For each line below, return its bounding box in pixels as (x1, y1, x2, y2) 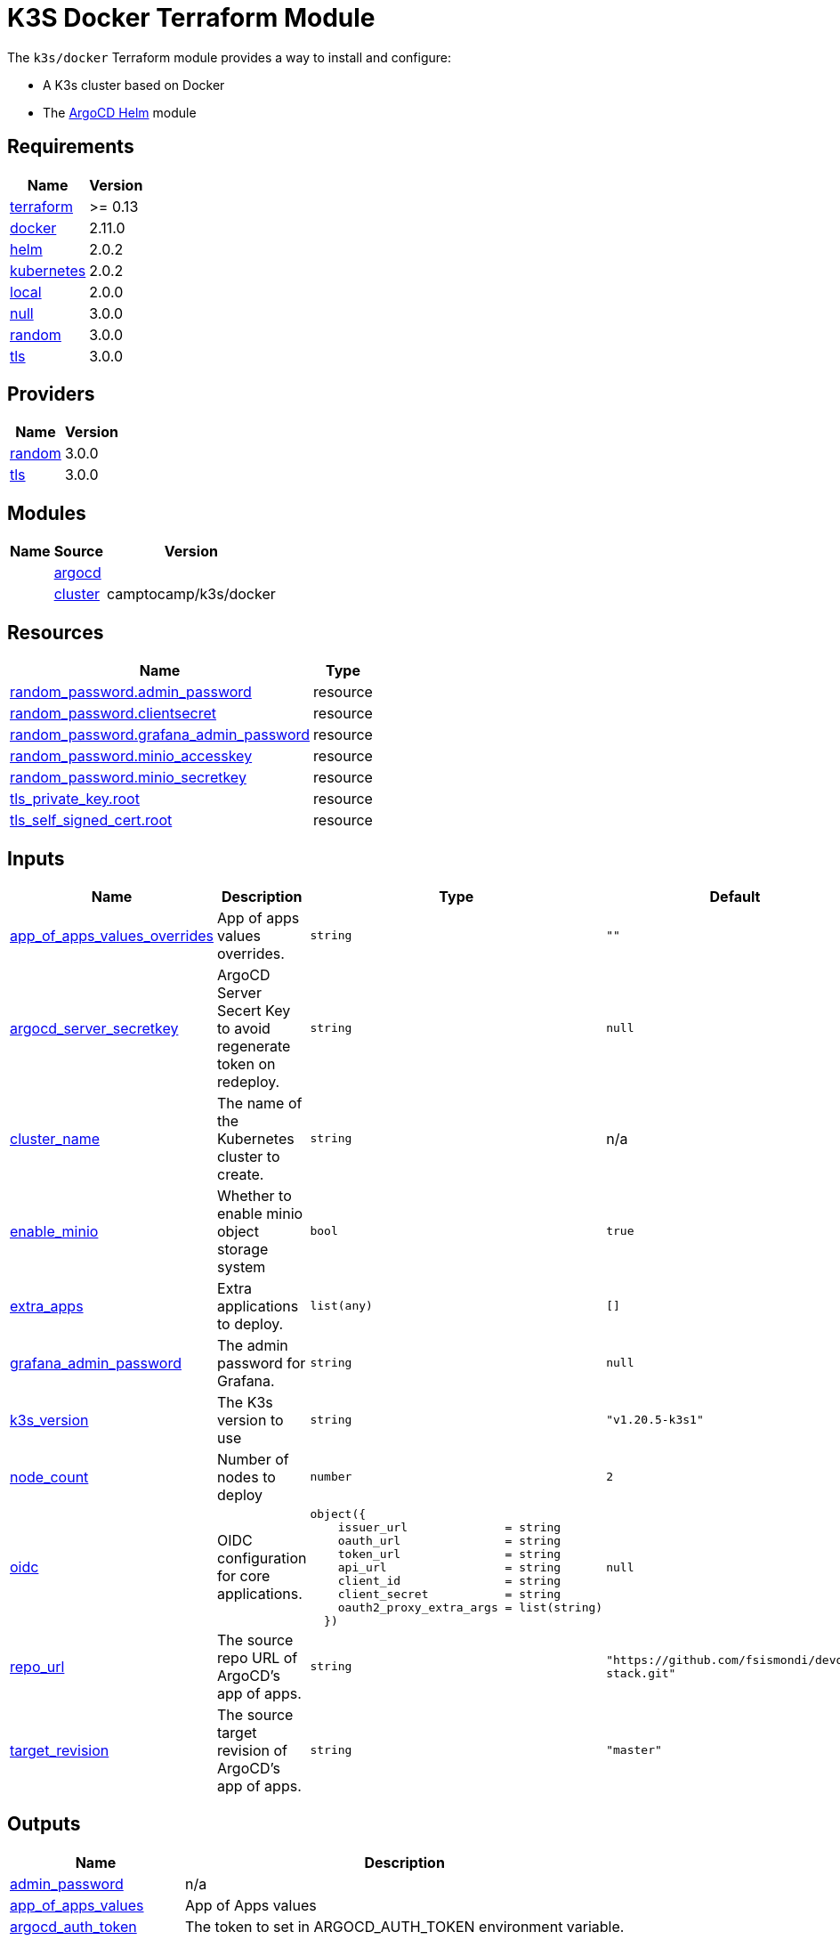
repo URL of (217, 1648, 298, 1667)
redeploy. (217, 1072, 280, 1091)
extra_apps (10, 1296, 84, 1315)
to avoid (217, 1019, 271, 1037)
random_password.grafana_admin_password (10, 726, 311, 744)
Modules (7, 501, 86, 524)
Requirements (7, 135, 134, 158)
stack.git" (606, 1666, 676, 1680)
